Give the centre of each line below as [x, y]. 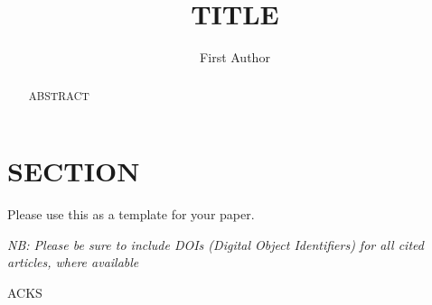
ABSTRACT [59, 95]
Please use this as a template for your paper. [131, 214]
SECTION [74, 171]
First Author [235, 57]
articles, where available [73, 262]
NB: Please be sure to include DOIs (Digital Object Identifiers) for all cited [216, 244]
